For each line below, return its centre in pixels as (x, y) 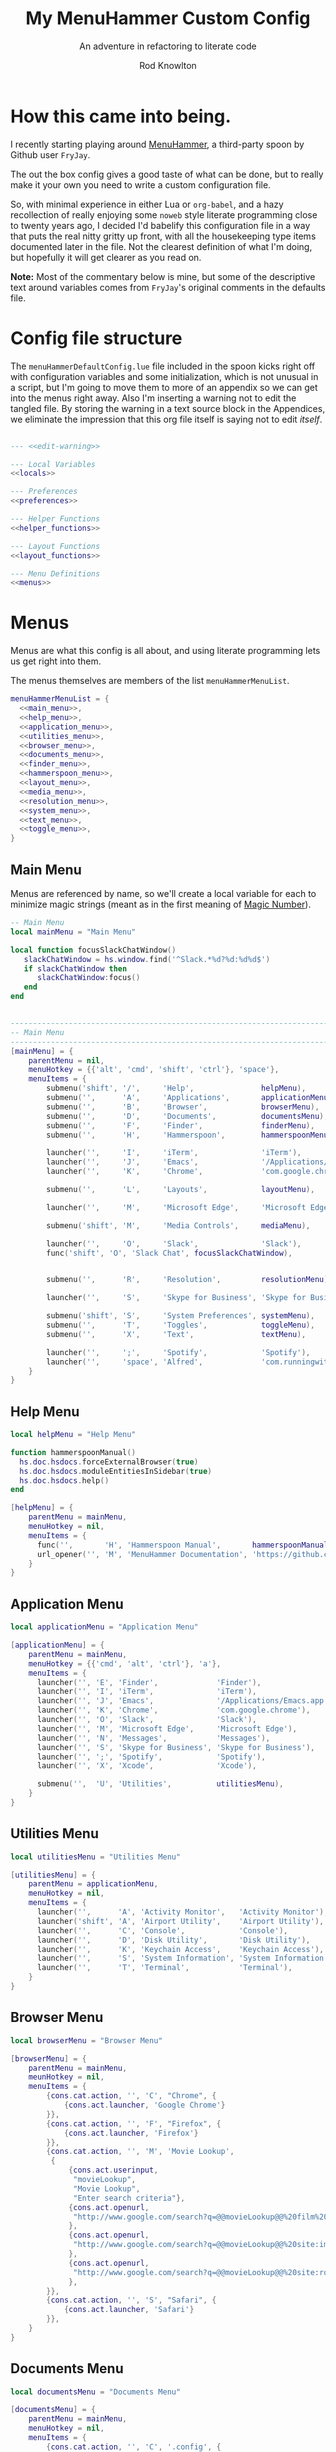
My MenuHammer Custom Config (168, 18)
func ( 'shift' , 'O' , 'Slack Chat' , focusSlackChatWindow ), (169, 1253)
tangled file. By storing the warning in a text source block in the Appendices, (168, 408)
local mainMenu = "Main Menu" (73, 932)
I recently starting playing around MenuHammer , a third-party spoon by (157, 144)
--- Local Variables (53, 464)
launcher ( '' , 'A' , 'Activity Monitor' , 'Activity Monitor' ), (182, 1912)
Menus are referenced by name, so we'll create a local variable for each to (163, 893)
